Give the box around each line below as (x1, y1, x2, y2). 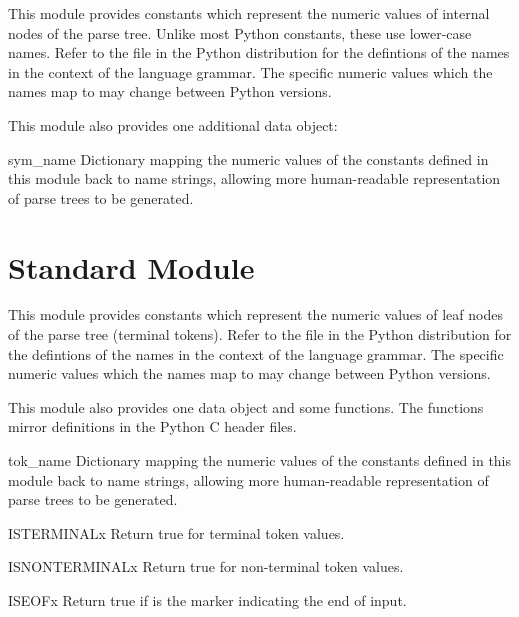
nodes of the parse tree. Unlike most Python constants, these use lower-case (8, 22, 472, 43)
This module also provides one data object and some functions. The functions (8, 396, 484, 417)
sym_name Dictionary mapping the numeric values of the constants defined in (8, 148, 489, 169)
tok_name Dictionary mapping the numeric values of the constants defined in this (8, 450, 512, 471)
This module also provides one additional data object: (8, 114, 338, 135)
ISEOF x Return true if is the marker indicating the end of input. (8, 590, 407, 610)
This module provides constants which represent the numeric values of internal (8, 3, 490, 23)
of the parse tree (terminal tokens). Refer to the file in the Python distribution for (8, 324, 512, 345)
